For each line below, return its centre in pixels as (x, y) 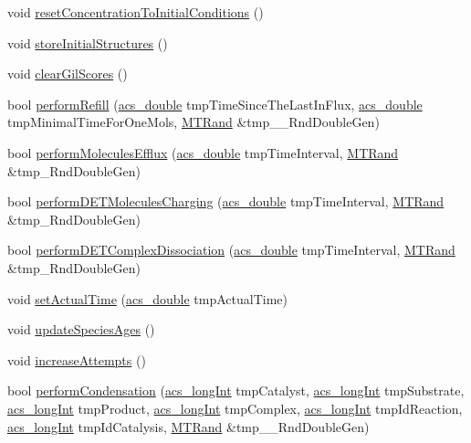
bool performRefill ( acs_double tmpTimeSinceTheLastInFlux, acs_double (215, 104)
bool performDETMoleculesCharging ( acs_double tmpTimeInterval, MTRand (226, 201)
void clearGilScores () (68, 74)
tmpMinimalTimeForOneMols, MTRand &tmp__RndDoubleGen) (194, 122)
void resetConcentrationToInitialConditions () (136, 12)
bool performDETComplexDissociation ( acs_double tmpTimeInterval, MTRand (231, 250)
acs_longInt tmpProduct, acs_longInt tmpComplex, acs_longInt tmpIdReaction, (235, 408)
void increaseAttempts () (77, 359)
